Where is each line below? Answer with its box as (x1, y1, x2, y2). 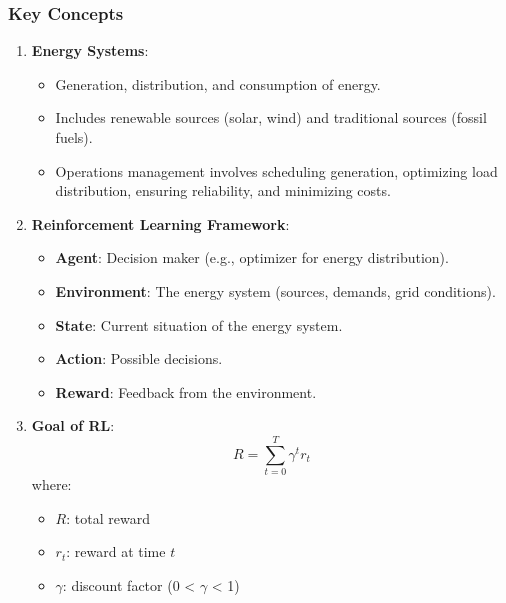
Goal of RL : (31, 415, 115, 436)
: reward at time (66, 541, 166, 562)
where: (31, 474, 72, 495)
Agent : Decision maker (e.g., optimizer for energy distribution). (55, 247, 449, 268)
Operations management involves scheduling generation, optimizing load (55, 160, 498, 181)
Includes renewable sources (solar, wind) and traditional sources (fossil (55, 107, 487, 128)
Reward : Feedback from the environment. (55, 381, 317, 402)
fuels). (55, 127, 93, 147)
